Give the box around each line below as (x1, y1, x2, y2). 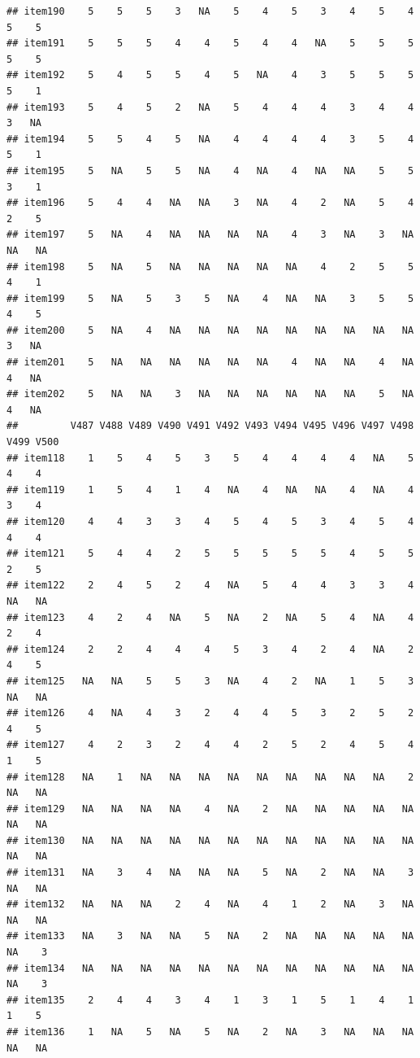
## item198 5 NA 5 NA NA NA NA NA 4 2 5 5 (6, 260, 414, 273)
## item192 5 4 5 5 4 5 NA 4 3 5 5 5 (6, 69, 414, 81)
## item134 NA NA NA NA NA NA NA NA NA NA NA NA (6, 962, 414, 974)
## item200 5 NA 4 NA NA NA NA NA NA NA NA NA (6, 324, 414, 336)
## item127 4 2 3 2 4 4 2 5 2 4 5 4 (6, 739, 414, 751)
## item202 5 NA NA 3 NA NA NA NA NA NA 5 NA (6, 388, 414, 400)
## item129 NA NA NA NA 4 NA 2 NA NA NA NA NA (6, 802, 414, 815)
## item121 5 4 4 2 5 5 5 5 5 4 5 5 (6, 548, 414, 560)
